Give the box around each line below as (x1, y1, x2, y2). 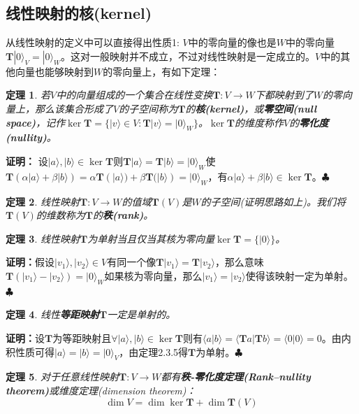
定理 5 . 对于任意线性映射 (6, 369, 119, 384)
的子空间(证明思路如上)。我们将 (200, 194, 346, 208)
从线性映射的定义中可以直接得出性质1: (6, 35, 179, 50)
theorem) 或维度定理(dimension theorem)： (6, 383, 196, 397)
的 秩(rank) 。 (93, 208, 154, 222)
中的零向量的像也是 (188, 35, 277, 50)
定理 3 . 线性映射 (6, 231, 80, 245)
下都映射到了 (254, 87, 314, 102)
